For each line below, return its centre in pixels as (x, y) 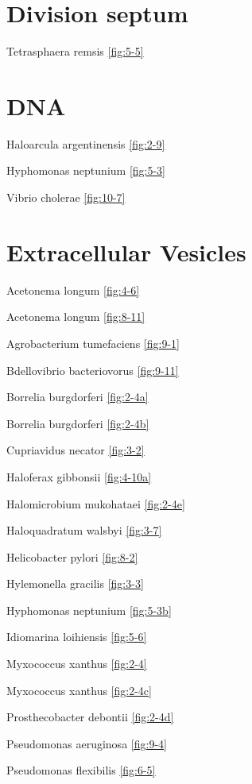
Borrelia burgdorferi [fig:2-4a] (78, 397)
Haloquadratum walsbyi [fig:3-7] (84, 530)
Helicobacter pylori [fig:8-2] (72, 556)
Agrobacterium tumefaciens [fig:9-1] (93, 343)
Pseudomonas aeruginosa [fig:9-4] (87, 743)
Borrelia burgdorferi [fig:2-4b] (78, 423)
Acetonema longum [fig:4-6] (73, 290)
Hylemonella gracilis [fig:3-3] (75, 583)
